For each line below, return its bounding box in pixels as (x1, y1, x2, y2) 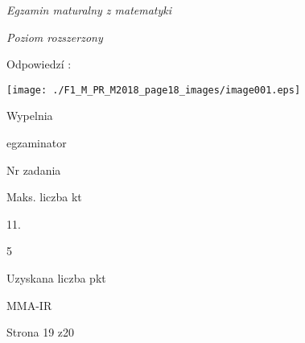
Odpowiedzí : (6, 56, 72, 72)
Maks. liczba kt (6, 188, 82, 205)
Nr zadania (6, 161, 61, 178)
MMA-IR (6, 296, 52, 313)
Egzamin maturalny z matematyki (6, 2, 172, 18)
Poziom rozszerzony (6, 28, 103, 45)
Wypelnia (6, 107, 53, 124)
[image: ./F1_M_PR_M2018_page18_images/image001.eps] (6, 84, 301, 96)
